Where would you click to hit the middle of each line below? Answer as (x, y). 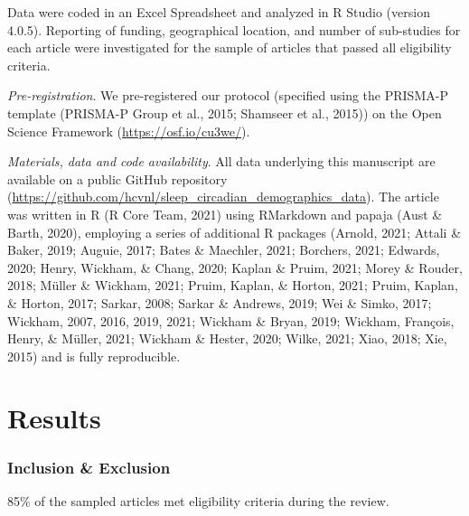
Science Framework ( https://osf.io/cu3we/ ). (129, 131)
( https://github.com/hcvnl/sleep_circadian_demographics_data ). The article (223, 197)
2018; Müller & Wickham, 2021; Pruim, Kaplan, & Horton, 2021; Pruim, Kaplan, (233, 285)
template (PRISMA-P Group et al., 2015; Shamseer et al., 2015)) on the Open (225, 113)
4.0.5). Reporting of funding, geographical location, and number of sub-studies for (234, 29)
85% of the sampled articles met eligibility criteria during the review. (198, 500)
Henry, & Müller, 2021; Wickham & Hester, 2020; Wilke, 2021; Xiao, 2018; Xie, (227, 338)
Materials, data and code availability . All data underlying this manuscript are (221, 161)
